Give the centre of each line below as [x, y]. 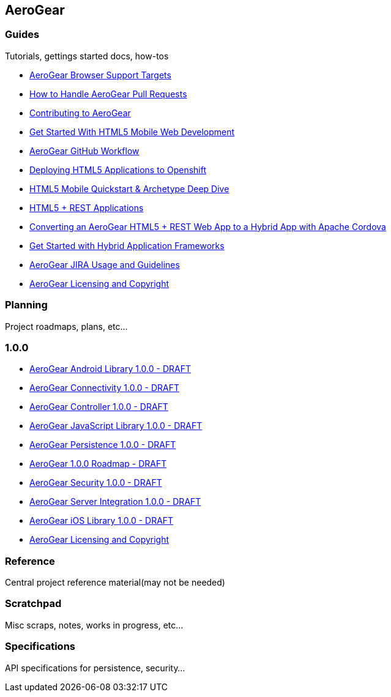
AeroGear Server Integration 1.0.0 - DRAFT [115, 502]
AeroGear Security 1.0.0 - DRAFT [96, 483]
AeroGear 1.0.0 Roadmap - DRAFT [98, 464]
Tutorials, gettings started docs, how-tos [87, 56]
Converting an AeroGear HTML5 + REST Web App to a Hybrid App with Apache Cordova [208, 226]
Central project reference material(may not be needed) [115, 583]
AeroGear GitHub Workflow [84, 151]
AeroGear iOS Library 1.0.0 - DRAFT [102, 521]
